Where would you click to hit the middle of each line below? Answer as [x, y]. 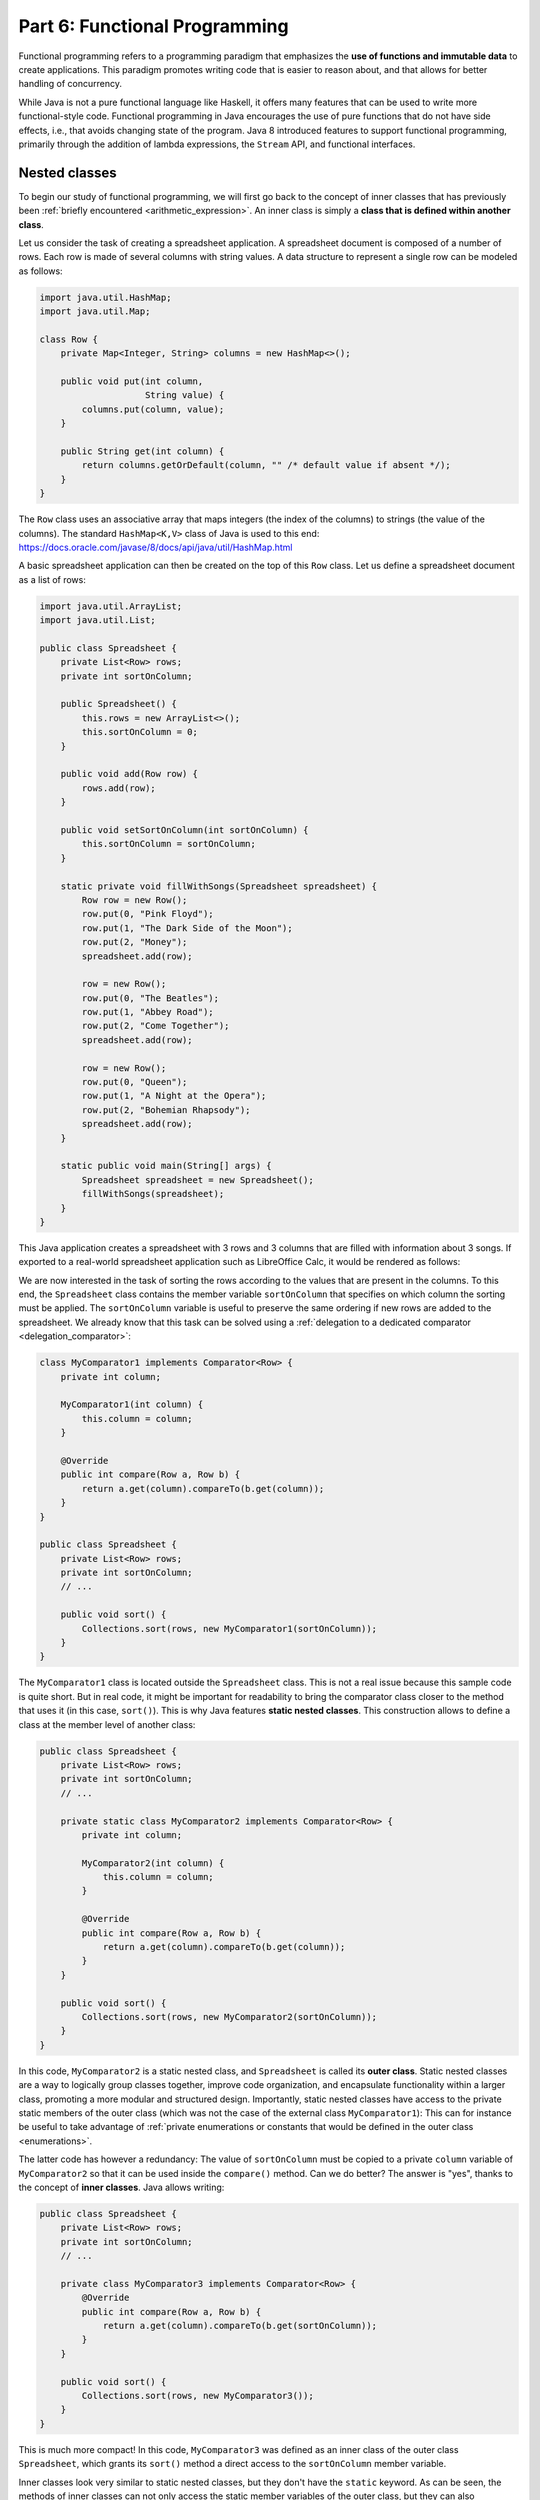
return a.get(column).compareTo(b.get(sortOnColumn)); [240, 2325]
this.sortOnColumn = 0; [140, 732]
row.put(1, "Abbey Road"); [147, 1012]
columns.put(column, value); [153, 409]
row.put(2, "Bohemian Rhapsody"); [166, 1109]
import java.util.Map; [95, 311]
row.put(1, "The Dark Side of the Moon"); [187, 928]
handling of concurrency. [70, 84]
